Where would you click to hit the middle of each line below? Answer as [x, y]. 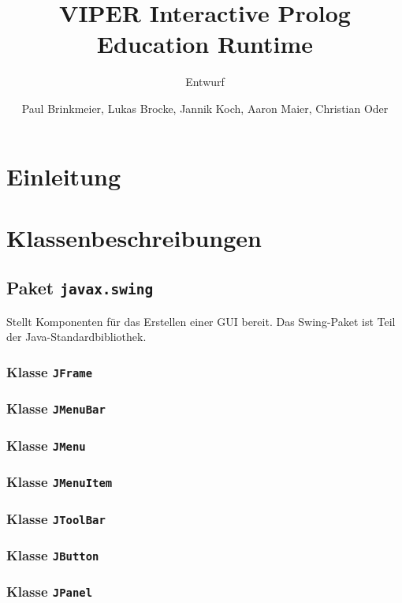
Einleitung [64, 176]
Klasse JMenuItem [60, 482]
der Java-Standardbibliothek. [76, 337]
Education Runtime [205, 44]
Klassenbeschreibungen [134, 237]
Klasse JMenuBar [56, 408]
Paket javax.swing [80, 288]
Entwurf [205, 82]
